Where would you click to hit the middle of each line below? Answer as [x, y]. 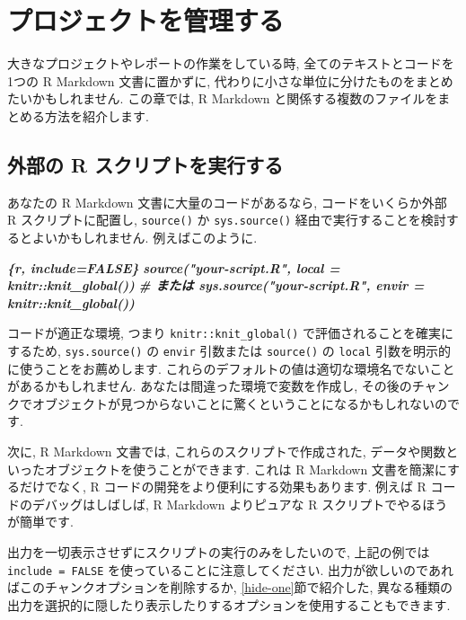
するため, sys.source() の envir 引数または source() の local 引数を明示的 [229, 350]
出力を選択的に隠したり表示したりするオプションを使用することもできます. [229, 604]
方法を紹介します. [97, 115]
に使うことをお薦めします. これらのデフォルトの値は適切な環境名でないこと [231, 368]
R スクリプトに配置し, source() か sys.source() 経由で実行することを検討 [227, 220]
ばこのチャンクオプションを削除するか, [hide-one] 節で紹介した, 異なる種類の [230, 587]
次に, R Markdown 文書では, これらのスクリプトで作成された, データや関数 [227, 452]
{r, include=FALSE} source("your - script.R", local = [174, 267]
